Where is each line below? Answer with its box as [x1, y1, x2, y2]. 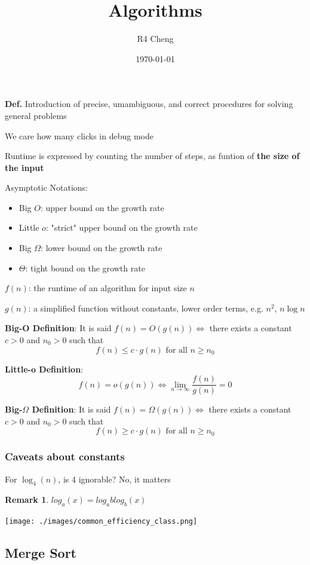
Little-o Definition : [5, 362, 83, 375]
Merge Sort [5, 543, 76, 562]
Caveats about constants [5, 449, 125, 464]
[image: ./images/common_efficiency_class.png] [5, 517, 198, 526]
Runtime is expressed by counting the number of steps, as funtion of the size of [5, 149, 300, 162]
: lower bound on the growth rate [41, 242, 162, 254]
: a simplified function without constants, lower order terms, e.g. [28, 301, 263, 314]
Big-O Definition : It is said [5, 322, 112, 334]
